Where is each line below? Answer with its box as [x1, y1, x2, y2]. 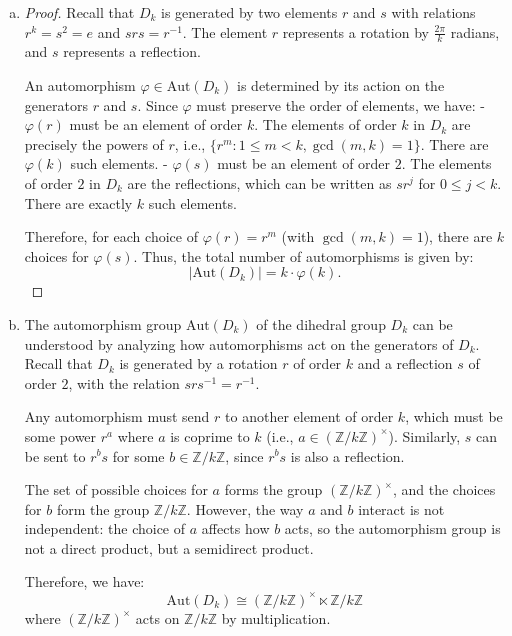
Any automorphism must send [24, 406, 210, 427]
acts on [135, 607, 180, 628]
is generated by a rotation [119, 353, 278, 374]
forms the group [224, 479, 323, 500]
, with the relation [68, 372, 180, 393]
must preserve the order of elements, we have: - [196, 94, 485, 115]
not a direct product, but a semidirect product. [24, 537, 314, 558]
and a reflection [357, 353, 453, 374]
